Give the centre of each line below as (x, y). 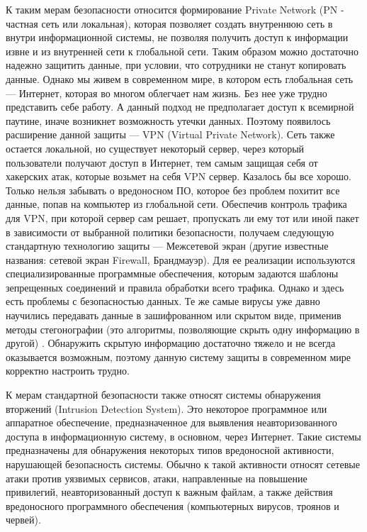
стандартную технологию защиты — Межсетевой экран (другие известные (167, 246)
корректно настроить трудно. (68, 371)
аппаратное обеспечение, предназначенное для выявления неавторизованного (171, 422)
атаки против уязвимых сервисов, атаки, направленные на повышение (157, 478)
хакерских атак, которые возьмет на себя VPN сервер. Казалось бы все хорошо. (179, 176)
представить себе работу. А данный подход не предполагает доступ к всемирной (180, 107)
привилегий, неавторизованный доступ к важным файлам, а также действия (169, 492)
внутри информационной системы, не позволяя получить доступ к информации (177, 37)
